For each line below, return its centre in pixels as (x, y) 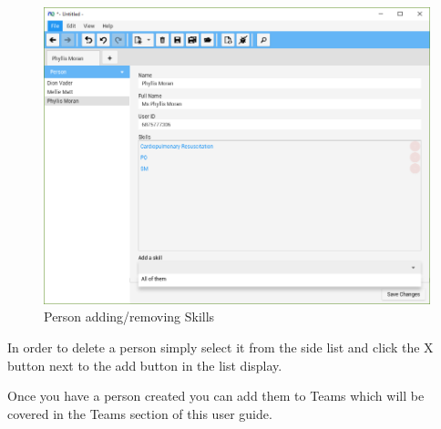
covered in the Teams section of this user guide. (140, 413)
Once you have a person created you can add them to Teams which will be (216, 396)
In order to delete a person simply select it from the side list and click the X (220, 347)
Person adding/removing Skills (129, 317)
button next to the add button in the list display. (145, 365)
